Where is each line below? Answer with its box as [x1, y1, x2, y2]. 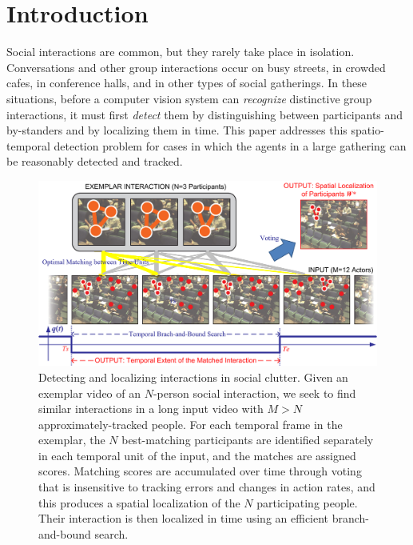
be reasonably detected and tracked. [6, 153, 183, 170]
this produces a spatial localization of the [38, 494, 240, 511]
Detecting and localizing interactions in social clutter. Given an [38, 368, 348, 385]
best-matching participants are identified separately [121, 431, 374, 448]
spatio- [351, 122, 384, 138]
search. [94, 525, 129, 542]
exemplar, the [38, 431, 105, 448]
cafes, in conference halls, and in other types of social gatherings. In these [6, 74, 367, 91]
